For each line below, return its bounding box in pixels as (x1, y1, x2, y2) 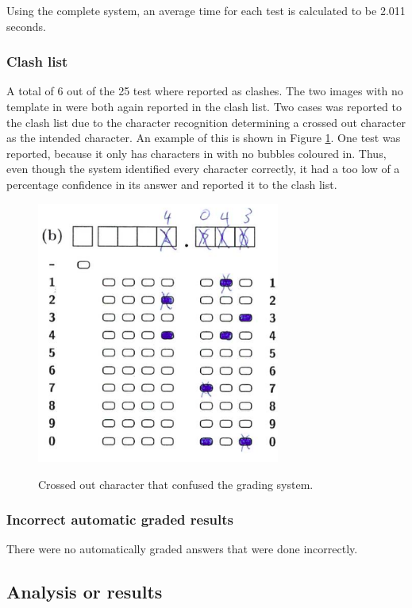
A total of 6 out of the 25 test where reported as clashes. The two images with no (6, 83, 403, 99)
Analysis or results (6, 579, 163, 604)
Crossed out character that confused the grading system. (38, 475, 314, 492)
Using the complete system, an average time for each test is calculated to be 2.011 (6, 2, 406, 18)
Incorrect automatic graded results (6, 510, 234, 529)
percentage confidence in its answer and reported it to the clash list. (6, 175, 337, 192)
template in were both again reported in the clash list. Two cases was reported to (6, 98, 402, 114)
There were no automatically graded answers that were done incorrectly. (6, 541, 358, 557)
